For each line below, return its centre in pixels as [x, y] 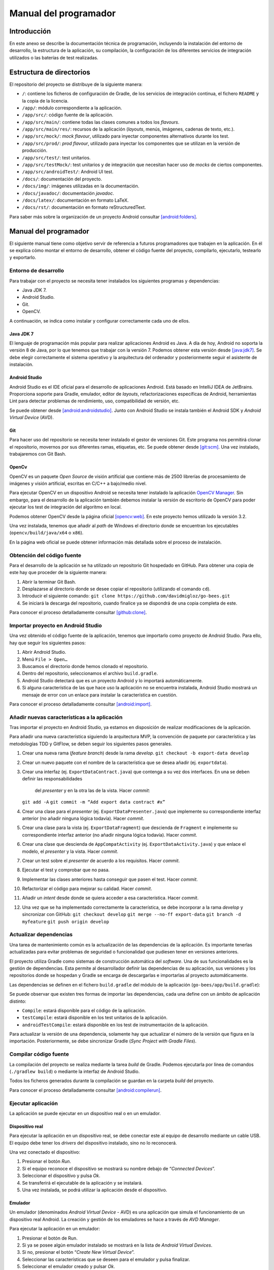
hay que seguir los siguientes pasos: [47, 643]
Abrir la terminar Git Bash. [49, 582]
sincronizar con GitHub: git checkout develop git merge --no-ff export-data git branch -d [131, 914]
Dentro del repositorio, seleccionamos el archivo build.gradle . [90, 674]
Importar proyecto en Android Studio [56, 626]
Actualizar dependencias [41, 935]
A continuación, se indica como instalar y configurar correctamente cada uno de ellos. [100, 321]
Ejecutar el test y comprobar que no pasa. [66, 870]
